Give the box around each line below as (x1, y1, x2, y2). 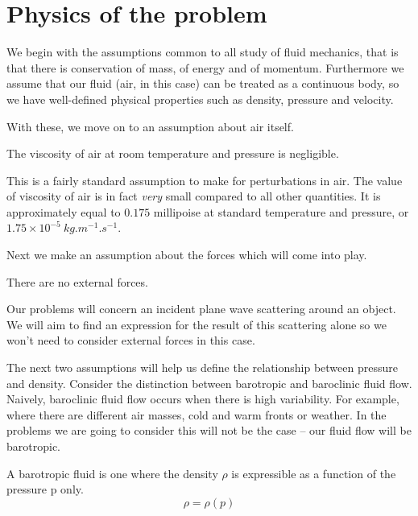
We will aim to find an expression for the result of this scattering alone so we (6, 316, 387, 332)
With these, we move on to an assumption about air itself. (6, 118, 294, 134)
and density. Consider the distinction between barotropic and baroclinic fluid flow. (6, 374, 412, 391)
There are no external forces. (6, 273, 148, 290)
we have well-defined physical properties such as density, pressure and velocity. (6, 90, 394, 107)
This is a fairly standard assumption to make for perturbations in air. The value (6, 171, 403, 188)
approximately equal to (6, 203, 121, 220)
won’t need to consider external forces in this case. (6, 332, 255, 349)
